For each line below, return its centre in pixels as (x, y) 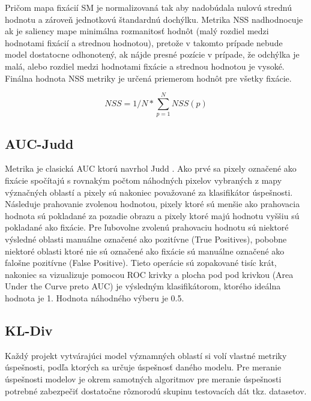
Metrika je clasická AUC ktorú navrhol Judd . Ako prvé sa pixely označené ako (151, 168)
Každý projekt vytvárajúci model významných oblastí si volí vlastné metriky (146, 355)
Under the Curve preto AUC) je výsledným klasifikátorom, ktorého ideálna (143, 286)
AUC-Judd (39, 143)
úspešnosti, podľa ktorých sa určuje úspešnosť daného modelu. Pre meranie (143, 367)
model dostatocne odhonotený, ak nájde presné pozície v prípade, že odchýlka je (152, 54)
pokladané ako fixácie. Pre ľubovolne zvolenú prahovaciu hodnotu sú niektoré (147, 227)
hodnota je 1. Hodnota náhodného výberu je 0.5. (95, 298)
